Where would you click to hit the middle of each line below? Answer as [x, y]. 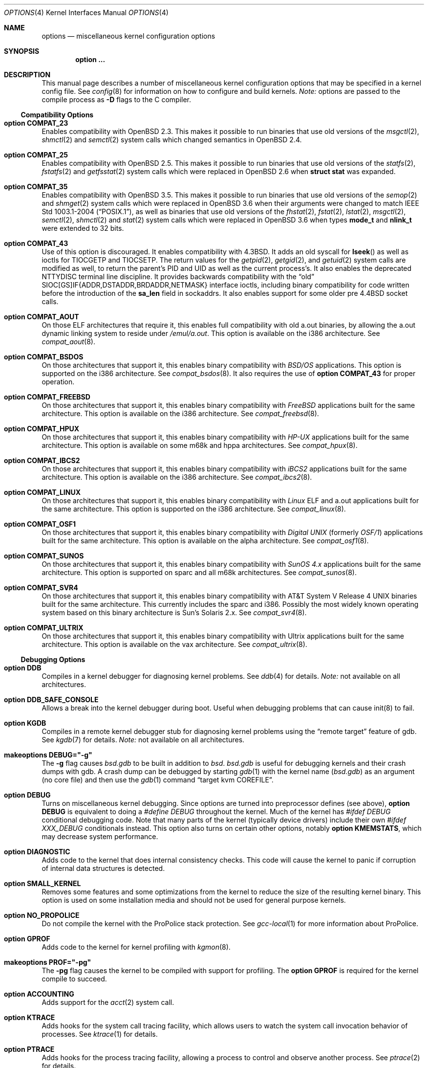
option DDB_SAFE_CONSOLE [51, 700]
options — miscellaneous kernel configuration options [128, 36]
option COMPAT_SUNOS [44, 556]
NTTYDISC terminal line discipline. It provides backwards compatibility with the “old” [178, 277]
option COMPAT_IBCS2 [42, 460]
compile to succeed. [74, 979]
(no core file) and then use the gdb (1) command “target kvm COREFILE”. [158, 780]
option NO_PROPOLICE [42, 915]
